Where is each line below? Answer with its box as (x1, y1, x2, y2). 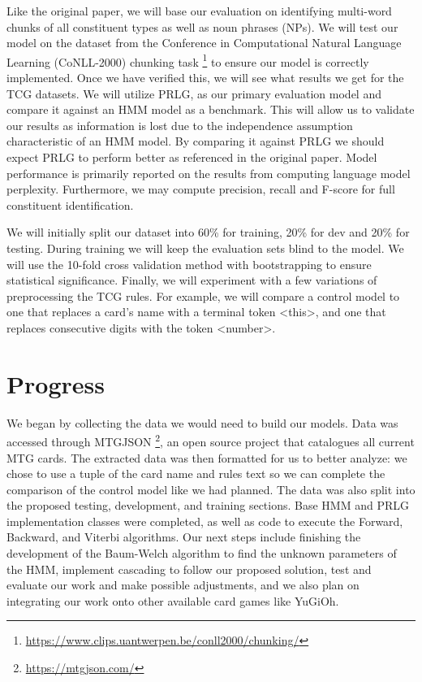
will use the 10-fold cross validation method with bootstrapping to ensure (6, 255, 372, 272)
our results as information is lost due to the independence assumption (6, 116, 353, 133)
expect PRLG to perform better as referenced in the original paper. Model (6, 149, 377, 165)
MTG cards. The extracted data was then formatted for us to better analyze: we (6, 449, 407, 466)
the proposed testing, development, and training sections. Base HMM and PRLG (6, 497, 410, 514)
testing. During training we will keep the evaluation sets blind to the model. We (6, 239, 404, 256)
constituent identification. (6, 196, 134, 213)
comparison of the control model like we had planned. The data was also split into (6, 480, 416, 497)
